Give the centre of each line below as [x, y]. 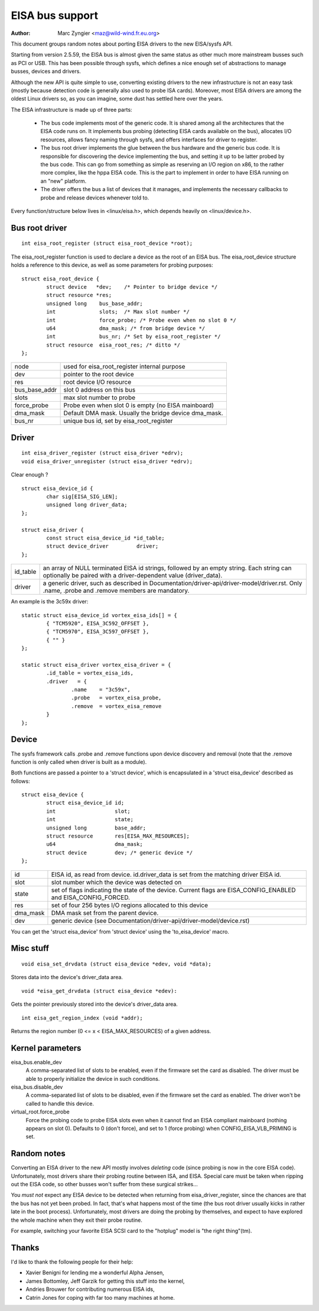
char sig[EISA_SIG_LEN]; [82, 497]
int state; [90, 820]
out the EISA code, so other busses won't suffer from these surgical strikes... [104, 1184]
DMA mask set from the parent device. [105, 913]
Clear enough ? [30, 475]
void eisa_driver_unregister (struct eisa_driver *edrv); [107, 461]
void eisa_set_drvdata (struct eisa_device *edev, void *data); [117, 964]
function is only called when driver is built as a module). [79, 762]
